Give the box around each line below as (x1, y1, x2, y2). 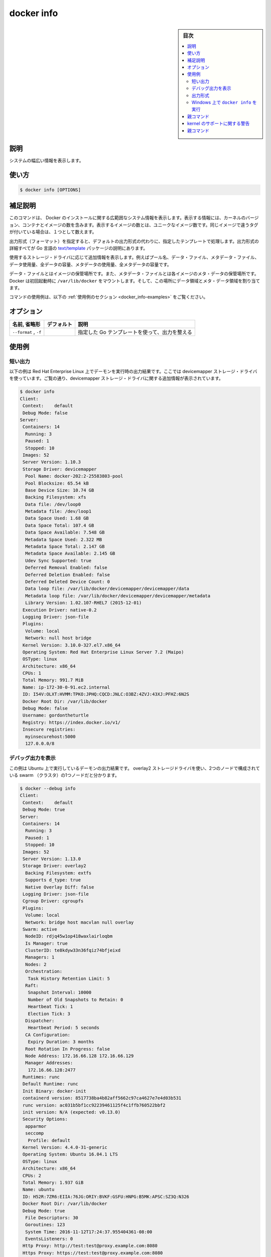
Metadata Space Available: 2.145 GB (25, 551, 115, 557)
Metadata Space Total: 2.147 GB (25, 544, 105, 550)
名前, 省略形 (12, 321, 41, 328)
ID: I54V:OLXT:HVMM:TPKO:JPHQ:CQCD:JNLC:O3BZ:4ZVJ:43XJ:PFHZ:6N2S (23, 691, 190, 697)
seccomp (25, 1130, 44, 1136)
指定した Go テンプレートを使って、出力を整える (78, 329, 193, 336)
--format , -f (12, 328, 42, 335)
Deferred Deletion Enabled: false (25, 572, 110, 578)
